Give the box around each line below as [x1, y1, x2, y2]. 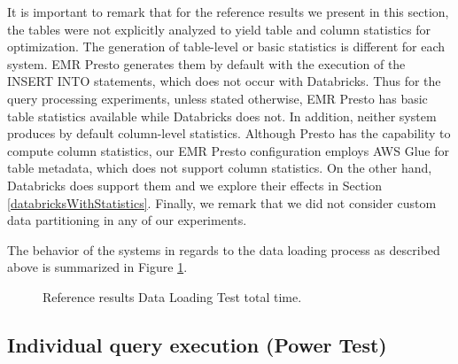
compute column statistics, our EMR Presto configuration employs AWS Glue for [7, 141, 450, 159]
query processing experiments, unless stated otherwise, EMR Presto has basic [7, 89, 428, 107]
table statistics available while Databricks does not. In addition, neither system [7, 106, 437, 125]
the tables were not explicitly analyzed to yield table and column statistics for [7, 19, 431, 38]
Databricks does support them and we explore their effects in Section [7, 175, 382, 194]
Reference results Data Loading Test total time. [43, 287, 302, 306]
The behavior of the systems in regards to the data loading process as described [7, 240, 440, 259]
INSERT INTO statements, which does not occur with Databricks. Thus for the [7, 72, 441, 90]
